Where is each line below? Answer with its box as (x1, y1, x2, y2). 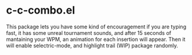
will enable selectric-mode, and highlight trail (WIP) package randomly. (6, 42, 178, 49)
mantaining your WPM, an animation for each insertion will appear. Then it (6, 35, 186, 43)
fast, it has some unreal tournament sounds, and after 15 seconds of (6, 29, 172, 36)
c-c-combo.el (6, 4, 75, 17)
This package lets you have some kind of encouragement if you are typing (6, 23, 187, 30)
